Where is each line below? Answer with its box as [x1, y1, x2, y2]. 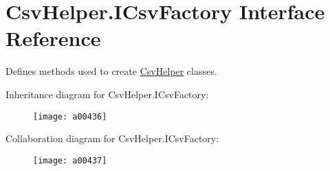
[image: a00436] [33, 111, 107, 122]
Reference [5, 24, 101, 52]
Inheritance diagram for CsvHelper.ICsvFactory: [5, 87, 209, 101]
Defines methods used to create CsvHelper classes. [5, 64, 217, 78]
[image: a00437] [33, 155, 107, 166]
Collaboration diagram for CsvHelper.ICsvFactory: [5, 131, 219, 146]
